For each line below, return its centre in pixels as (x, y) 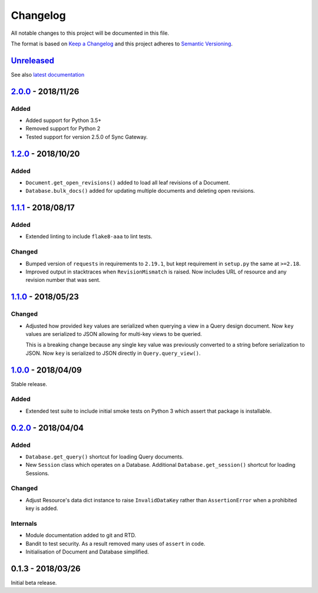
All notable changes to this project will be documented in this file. (90, 33)
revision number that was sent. (63, 280)
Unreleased (33, 60)
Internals (24, 523)
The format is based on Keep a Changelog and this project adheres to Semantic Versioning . (122, 44)
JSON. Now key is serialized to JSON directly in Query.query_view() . (113, 353)
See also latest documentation (48, 74)
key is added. (42, 508)
